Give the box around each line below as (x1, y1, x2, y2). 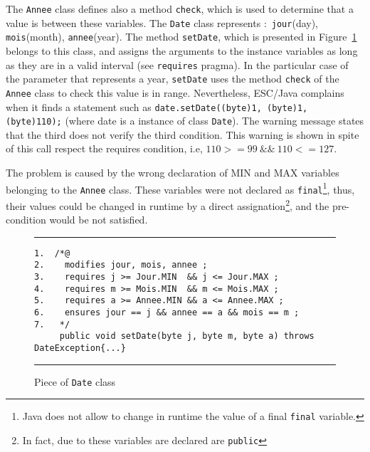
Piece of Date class (34, 374, 116, 389)
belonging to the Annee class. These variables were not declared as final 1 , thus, (6, 179, 355, 196)
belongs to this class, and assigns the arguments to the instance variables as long (6, 43, 358, 58)
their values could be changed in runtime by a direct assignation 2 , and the (6, 196, 329, 213)
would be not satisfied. (49, 212, 148, 227)
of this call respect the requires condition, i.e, (6, 141, 203, 156)
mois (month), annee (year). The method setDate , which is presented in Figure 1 (6, 29, 357, 44)
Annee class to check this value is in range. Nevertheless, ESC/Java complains (6, 85, 344, 100)
